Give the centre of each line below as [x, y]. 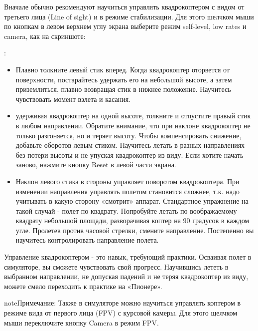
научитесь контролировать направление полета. [87, 240]
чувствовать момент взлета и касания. [73, 99]
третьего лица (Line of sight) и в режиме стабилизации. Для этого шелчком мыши [129, 16]
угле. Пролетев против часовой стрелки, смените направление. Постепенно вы [135, 230]
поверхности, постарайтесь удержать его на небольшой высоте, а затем [124, 79]
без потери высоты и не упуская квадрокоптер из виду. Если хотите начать [129, 155]
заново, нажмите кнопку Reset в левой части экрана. [96, 165]
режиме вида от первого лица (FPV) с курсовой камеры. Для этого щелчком [121, 313]
